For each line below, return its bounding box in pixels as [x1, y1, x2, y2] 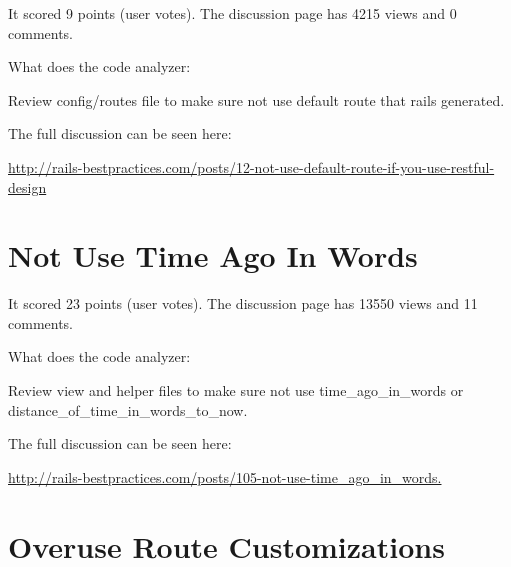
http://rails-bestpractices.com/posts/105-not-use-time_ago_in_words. [8, 466, 442, 487]
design [8, 176, 47, 197]
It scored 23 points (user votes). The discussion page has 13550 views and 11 [8, 293, 478, 314]
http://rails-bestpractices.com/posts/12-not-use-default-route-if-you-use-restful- [8, 156, 495, 177]
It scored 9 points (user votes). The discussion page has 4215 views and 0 [8, 3, 457, 23]
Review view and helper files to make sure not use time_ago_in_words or [8, 380, 464, 401]
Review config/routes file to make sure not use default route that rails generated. [8, 89, 505, 110]
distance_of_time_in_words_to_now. [8, 399, 248, 420]
